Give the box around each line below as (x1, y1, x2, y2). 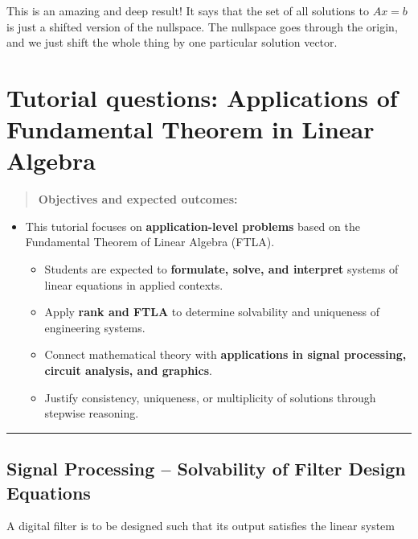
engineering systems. (44, 319, 145, 335)
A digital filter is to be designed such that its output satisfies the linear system (6, 517, 395, 534)
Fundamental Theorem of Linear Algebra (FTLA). (25, 233, 275, 250)
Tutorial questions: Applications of (6, 80, 398, 113)
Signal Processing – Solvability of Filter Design (6, 456, 406, 481)
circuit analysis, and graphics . (44, 362, 212, 379)
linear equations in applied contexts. (44, 276, 223, 293)
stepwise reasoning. (44, 405, 139, 422)
